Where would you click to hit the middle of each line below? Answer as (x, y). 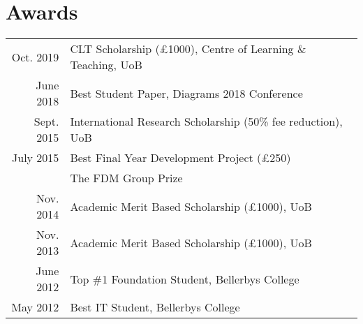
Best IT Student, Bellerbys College (155, 307)
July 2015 (36, 158)
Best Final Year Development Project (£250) (180, 158)
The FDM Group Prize (126, 178)
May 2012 (35, 307)
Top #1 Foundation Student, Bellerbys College (185, 279)
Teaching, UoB (106, 65)
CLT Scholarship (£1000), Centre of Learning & (188, 49)
